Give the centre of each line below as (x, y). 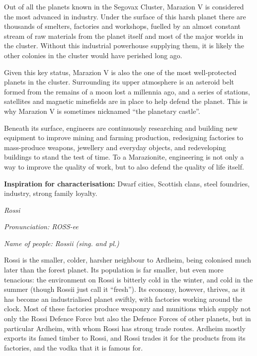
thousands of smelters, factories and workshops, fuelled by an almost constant (123, 26)
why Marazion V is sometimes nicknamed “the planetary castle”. (102, 111)
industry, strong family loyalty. (51, 193)
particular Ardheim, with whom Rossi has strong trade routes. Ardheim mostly (125, 328)
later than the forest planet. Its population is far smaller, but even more (114, 270)
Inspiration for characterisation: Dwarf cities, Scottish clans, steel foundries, (127, 183)
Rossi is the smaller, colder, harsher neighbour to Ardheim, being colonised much (128, 260)
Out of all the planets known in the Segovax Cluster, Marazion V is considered (124, 6)
